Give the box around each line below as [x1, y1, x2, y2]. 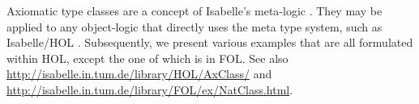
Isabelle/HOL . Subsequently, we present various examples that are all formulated [6, 34, 413, 51]
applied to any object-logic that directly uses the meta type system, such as [6, 18, 383, 35]
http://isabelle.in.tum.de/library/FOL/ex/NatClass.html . [6, 81, 293, 98]
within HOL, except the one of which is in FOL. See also [6, 49, 289, 66]
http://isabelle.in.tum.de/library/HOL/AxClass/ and [6, 65, 272, 82]
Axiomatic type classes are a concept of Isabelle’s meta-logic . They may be [6, 2, 383, 19]
